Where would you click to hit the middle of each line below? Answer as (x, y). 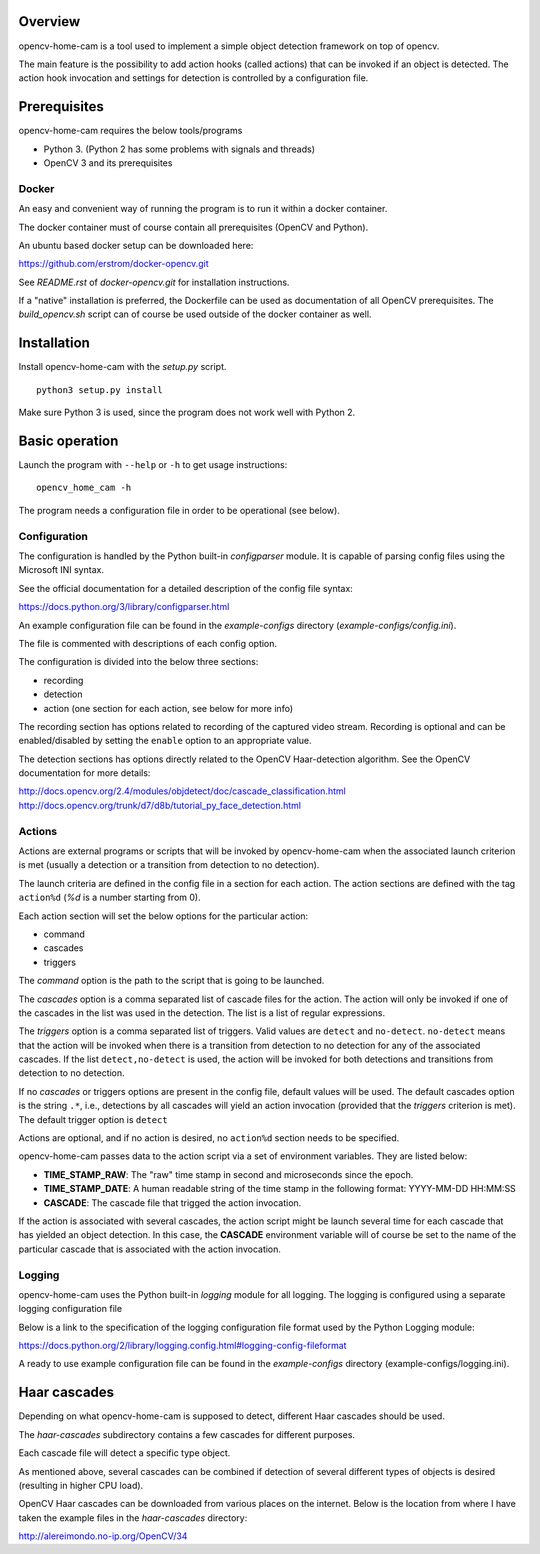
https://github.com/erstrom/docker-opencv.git (113, 264)
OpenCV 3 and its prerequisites (108, 162)
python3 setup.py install (100, 389)
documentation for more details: (84, 773)
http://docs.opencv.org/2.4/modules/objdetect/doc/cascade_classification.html (182, 791)
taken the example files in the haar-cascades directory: (133, 1517)
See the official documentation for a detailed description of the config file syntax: (186, 588)
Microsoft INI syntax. (61, 570)
